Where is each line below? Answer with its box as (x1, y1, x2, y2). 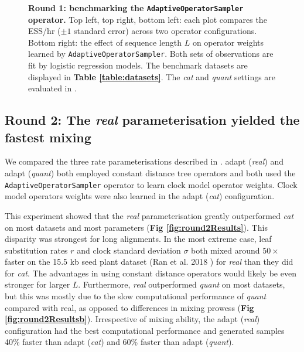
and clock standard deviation (77, 244, 181, 256)
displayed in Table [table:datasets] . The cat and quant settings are (28, 70, 276, 83)
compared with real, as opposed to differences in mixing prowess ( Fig (5, 301, 254, 313)
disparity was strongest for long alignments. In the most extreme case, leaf (5, 233, 272, 245)
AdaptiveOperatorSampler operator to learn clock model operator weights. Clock (5, 178, 298, 190)
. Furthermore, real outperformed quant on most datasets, (78, 278, 285, 291)
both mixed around (191, 244, 260, 256)
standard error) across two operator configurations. (74, 25, 257, 37)
